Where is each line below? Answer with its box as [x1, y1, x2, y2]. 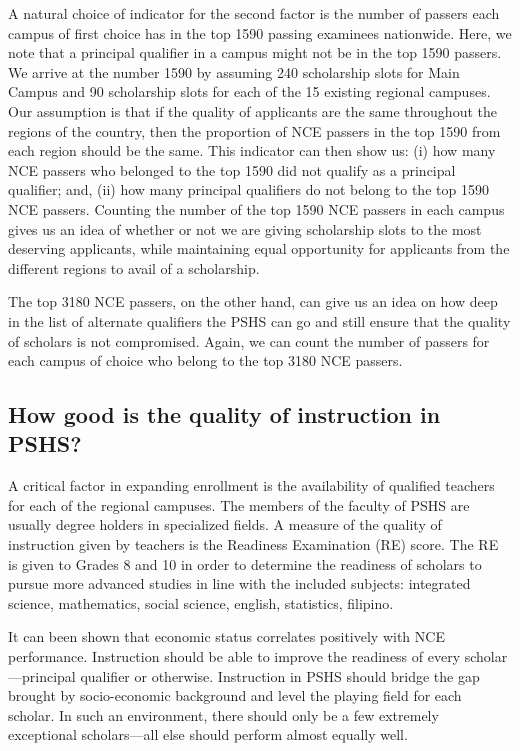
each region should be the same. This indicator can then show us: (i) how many [8, 140, 496, 161]
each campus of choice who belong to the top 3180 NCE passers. [8, 350, 403, 371]
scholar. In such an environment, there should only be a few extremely [8, 704, 439, 725]
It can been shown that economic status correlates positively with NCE [8, 626, 445, 647]
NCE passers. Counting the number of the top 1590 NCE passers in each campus [8, 198, 505, 219]
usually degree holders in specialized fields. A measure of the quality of [8, 514, 442, 535]
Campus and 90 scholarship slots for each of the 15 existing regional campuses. [8, 81, 491, 102]
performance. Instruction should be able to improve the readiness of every [8, 646, 461, 667]
